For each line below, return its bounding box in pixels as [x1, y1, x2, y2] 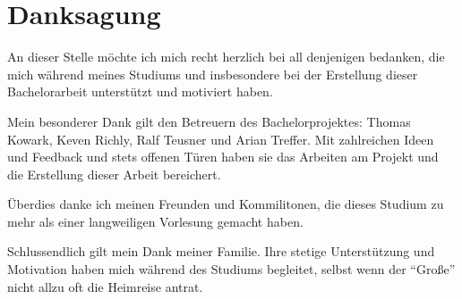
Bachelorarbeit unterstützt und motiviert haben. [7, 82, 273, 101]
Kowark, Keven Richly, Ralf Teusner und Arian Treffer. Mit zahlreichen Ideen [7, 129, 434, 148]
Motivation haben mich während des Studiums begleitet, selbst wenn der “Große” [7, 260, 456, 278]
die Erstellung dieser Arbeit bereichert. [7, 164, 221, 183]
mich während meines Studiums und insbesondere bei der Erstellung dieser [7, 64, 418, 83]
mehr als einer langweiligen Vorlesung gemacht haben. [7, 212, 304, 230]
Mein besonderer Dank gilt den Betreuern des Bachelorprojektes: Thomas [7, 112, 411, 130]
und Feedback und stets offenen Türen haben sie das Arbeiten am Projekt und [7, 147, 439, 166]
